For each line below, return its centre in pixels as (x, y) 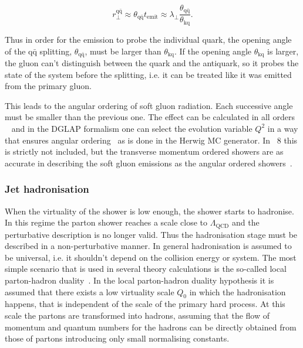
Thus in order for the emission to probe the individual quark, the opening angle (148, 39)
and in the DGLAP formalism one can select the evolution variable (132, 128)
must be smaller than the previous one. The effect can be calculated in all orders (150, 117)
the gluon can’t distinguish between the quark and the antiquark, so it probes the (152, 62)
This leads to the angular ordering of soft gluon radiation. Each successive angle (149, 105)
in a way (283, 128)
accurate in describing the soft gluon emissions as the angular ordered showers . (149, 163)
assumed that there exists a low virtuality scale (90, 291)
